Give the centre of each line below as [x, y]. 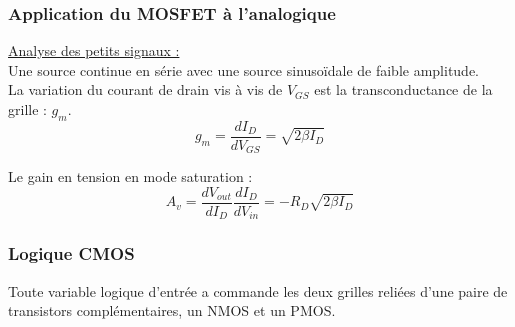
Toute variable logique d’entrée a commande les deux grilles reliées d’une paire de [258, 290]
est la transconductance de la [403, 89]
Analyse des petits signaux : [94, 50]
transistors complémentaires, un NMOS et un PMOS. [172, 310]
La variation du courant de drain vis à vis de [145, 89]
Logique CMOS [71, 253]
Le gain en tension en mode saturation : [130, 176]
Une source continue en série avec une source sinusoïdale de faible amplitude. [244, 69]
